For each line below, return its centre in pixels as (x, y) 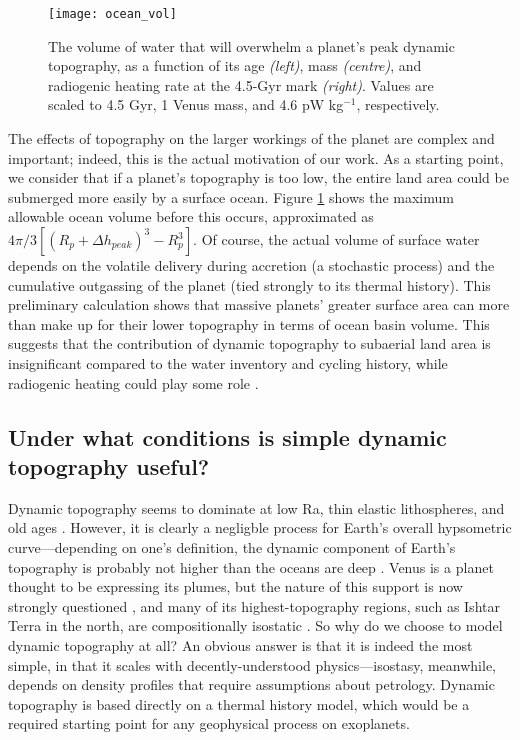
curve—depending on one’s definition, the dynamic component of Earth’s (232, 546)
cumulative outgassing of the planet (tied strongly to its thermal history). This (249, 284)
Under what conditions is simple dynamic (227, 436)
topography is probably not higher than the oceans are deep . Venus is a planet (251, 566)
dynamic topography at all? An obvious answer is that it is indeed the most (240, 644)
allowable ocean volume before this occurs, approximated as (191, 216)
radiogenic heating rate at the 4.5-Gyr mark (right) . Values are (241, 84)
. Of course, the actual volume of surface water (336, 239)
